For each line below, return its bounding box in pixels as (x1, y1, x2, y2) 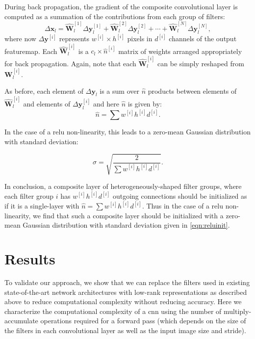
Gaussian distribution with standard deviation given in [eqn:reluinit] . (23, 220, 230, 230)
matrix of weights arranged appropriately (118, 46, 242, 56)
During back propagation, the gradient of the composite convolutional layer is (4, 1, 238, 11)
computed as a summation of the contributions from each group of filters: (4, 11, 225, 21)
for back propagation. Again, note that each (4, 58, 136, 68)
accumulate (4, 315, 38, 326)
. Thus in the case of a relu (142, 201, 223, 211)
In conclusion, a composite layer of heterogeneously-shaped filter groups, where (4, 181, 242, 191)
